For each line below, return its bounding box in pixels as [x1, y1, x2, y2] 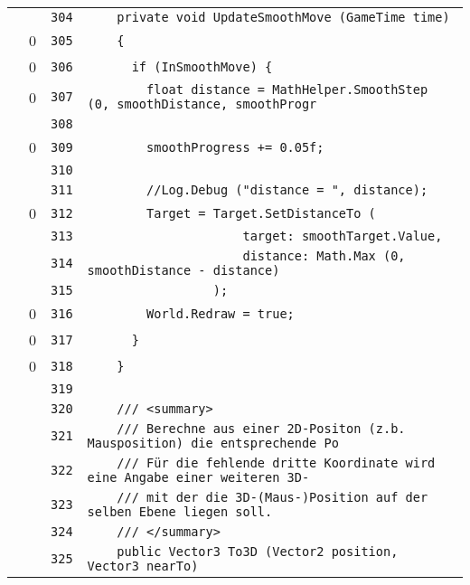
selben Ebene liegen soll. [87, 505, 273, 519]
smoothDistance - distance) [87, 263, 280, 278]
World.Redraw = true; [146, 306, 295, 321]
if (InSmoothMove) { [131, 59, 273, 74]
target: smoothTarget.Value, [242, 229, 443, 243]
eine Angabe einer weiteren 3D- [87, 470, 310, 485]
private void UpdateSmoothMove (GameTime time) [117, 10, 450, 24]
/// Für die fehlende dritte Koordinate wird [117, 456, 436, 470]
